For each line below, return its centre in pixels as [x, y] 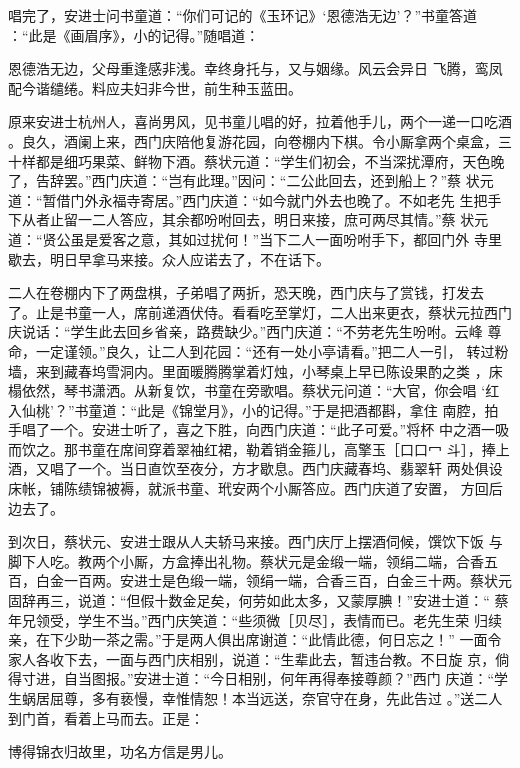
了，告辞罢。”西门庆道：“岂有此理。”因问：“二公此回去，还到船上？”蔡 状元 [251, 180]
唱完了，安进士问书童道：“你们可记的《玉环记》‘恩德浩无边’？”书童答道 [242, 15]
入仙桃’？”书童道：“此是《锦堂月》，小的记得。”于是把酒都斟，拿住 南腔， [246, 409]
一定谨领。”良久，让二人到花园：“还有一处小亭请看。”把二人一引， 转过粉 [272, 350]
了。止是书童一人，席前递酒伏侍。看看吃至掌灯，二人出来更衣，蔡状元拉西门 [260, 311]
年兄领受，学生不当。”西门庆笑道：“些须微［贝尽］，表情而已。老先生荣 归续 [255, 619]
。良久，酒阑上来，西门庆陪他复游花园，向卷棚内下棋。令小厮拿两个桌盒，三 [260, 140]
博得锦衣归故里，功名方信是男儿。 [120, 751]
